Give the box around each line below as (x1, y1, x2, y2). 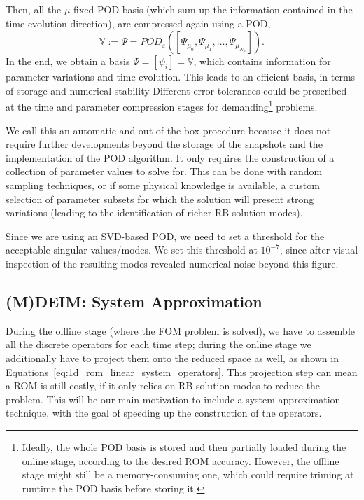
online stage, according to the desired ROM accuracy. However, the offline (22, 453, 339, 468)
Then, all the (6, 2, 62, 16)
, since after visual (279, 242, 358, 257)
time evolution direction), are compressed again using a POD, (6, 15, 271, 30)
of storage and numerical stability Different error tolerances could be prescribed (6, 83, 347, 97)
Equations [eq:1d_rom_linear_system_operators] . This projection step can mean (6, 364, 358, 379)
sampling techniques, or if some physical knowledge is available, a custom (6, 178, 320, 192)
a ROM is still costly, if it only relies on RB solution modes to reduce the (6, 378, 321, 393)
